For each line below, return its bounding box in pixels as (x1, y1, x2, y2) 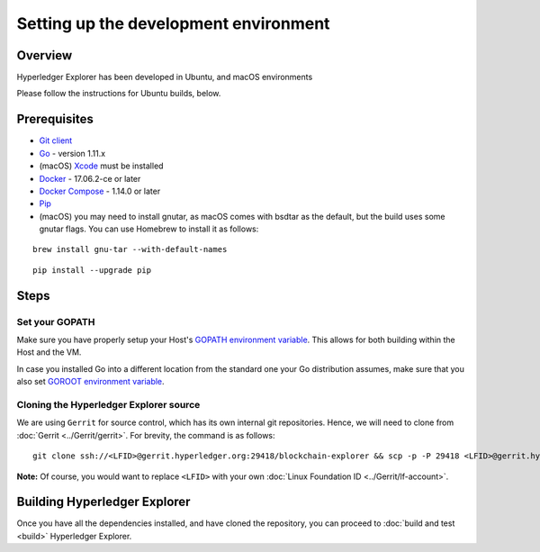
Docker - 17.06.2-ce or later (39, 173, 141, 184)
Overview (16, 48, 73, 63)
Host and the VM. (16, 347, 82, 357)
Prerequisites (16, 112, 94, 127)
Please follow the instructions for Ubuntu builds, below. (16, 88, 221, 99)
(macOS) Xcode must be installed (39, 160, 164, 171)
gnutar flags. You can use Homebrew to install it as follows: (39, 223, 259, 234)
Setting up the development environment (16, 14, 330, 33)
